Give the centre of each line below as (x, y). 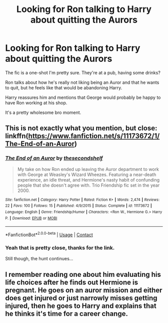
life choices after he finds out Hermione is (72, 282)
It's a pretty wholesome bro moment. (43, 112)
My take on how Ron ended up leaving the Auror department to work (88, 169)
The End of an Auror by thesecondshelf (54, 158)
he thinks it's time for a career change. (67, 314)
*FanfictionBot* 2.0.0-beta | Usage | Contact (49, 234)
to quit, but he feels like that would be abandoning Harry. (64, 88)
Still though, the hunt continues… (39, 259)
